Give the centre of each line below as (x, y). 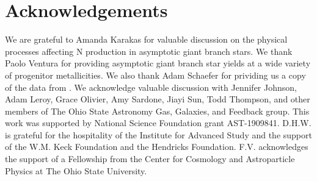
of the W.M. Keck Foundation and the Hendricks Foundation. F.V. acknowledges (157, 147)
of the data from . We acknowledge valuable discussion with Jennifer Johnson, (151, 87)
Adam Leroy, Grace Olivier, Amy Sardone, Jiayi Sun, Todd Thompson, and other (158, 99)
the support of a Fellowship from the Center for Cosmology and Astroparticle (150, 159)
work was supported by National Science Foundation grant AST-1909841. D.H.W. (158, 123)
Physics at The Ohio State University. (76, 170)
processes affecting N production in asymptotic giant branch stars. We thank (149, 51)
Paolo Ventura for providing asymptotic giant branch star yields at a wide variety (158, 63)
